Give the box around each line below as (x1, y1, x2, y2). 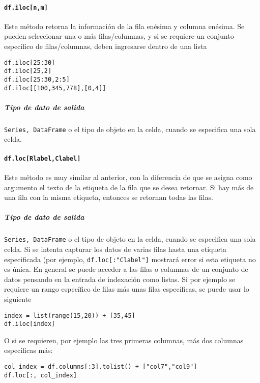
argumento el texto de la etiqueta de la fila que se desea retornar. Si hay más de (4, 182, 254, 192)
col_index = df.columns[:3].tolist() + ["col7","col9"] (4, 363, 197, 371)
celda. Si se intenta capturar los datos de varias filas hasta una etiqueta (4, 243, 226, 254)
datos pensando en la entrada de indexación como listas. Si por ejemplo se (4, 273, 236, 284)
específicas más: (4, 345, 53, 355)
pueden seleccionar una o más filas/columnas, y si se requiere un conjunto (4, 31, 234, 41)
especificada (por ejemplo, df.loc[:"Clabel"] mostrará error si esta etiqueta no (4, 253, 256, 264)
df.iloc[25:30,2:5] (4, 75, 70, 83)
